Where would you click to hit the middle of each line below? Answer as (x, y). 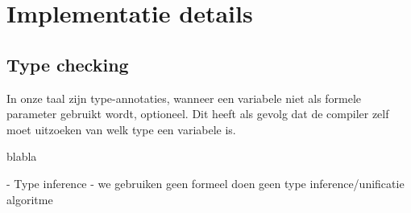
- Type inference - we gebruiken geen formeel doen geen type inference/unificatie (205, 183)
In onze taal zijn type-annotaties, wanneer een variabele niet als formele (184, 98)
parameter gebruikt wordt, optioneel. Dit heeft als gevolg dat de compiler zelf (198, 114)
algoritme (30, 199)
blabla (22, 156)
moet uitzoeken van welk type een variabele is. (121, 129)
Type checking (68, 64)
